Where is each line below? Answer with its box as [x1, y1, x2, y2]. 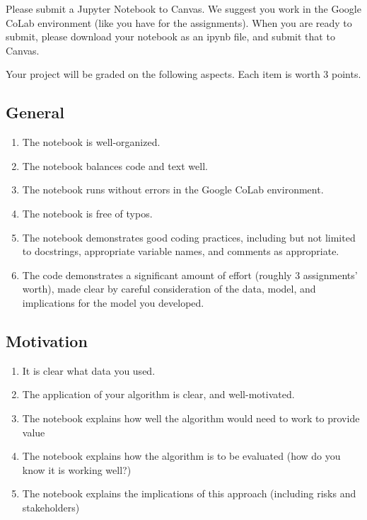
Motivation [6, 329, 88, 351]
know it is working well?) [22, 462, 132, 477]
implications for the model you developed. [22, 295, 204, 310]
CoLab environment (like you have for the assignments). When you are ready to [6, 15, 352, 30]
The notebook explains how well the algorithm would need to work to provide [22, 410, 360, 425]
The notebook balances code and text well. [22, 158, 208, 173]
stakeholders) [22, 499, 80, 514]
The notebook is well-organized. [22, 135, 161, 149]
